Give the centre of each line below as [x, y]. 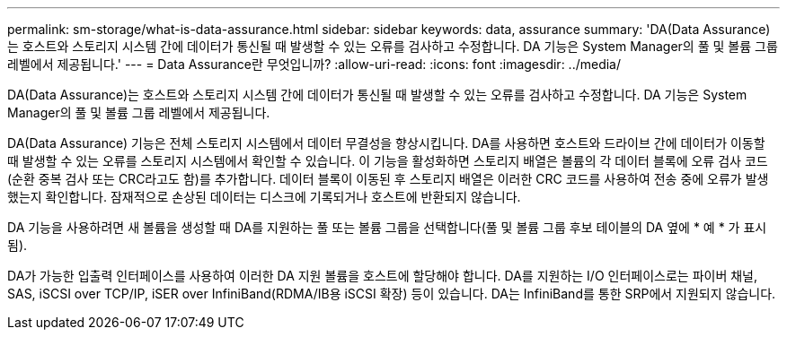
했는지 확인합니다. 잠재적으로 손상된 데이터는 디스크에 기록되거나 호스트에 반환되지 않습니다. [264, 197]
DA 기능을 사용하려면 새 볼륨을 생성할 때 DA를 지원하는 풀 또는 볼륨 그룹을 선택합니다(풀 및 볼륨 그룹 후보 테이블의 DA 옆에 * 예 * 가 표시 [387, 227]
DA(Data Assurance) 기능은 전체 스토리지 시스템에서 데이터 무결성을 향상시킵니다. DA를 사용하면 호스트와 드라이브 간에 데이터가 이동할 [386, 143]
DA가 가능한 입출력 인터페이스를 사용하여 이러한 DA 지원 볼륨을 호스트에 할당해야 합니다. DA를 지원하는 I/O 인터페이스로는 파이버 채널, [383, 276]
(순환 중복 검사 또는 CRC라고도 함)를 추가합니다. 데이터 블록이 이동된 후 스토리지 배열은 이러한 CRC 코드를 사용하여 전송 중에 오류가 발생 [388, 179]
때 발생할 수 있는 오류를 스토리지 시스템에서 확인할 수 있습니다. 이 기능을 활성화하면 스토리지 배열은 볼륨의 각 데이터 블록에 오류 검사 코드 [388, 161]
